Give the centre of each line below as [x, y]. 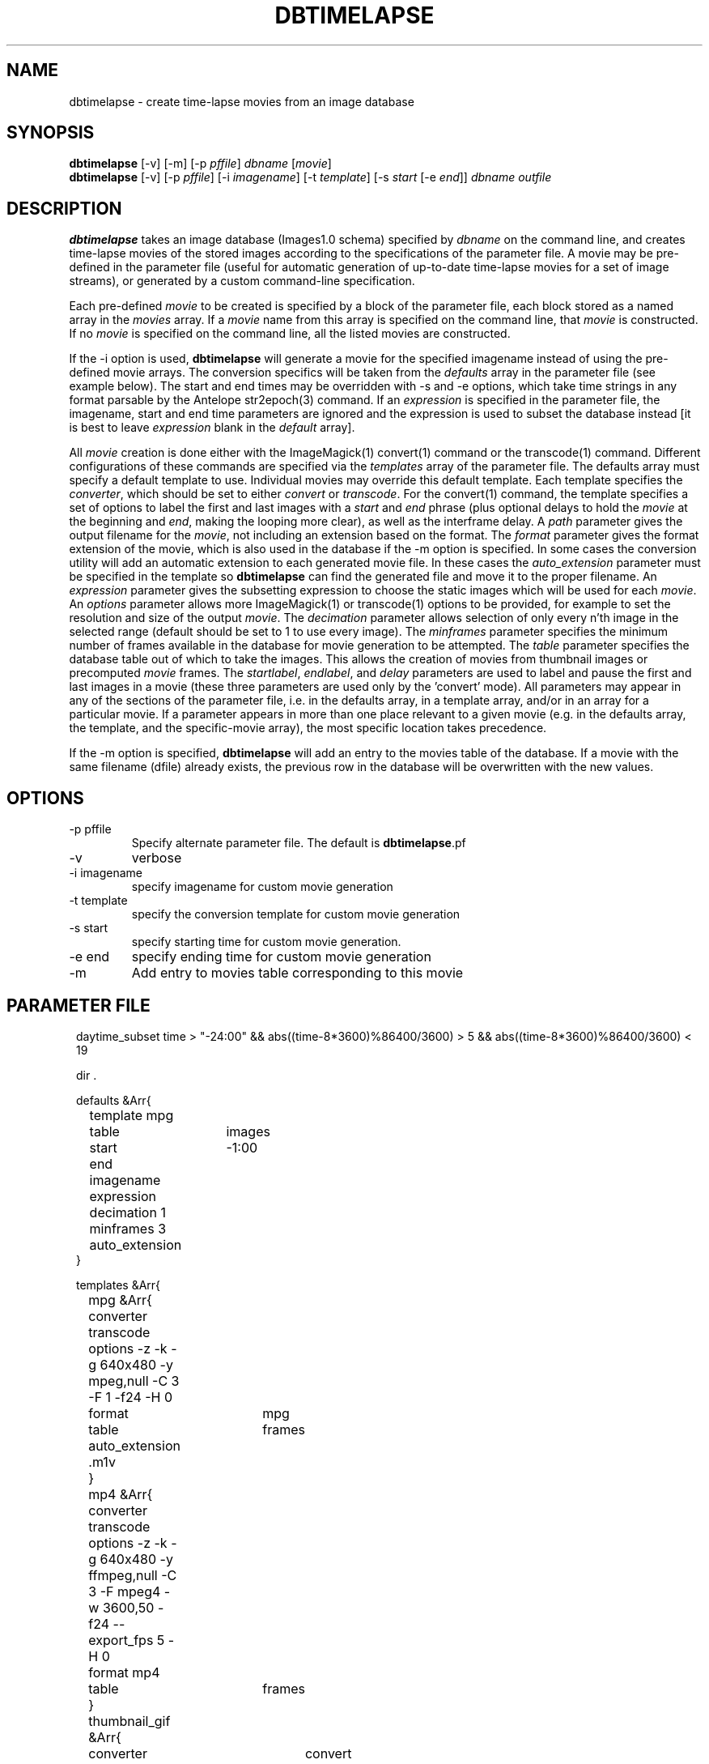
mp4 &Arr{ [121, 1494]
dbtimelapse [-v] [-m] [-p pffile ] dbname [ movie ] [200, 164]
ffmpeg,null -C [133, 1575]
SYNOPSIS [51, 133]
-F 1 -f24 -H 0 [131, 1397]
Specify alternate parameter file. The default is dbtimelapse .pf [299, 843]
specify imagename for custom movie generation [262, 887]
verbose [157, 858]
